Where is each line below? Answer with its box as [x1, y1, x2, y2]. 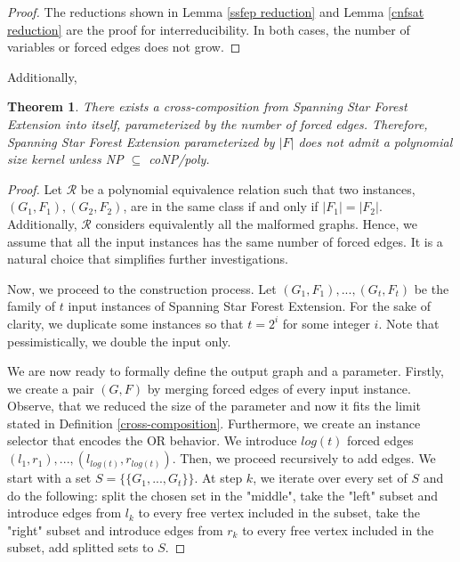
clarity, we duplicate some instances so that [7, 314, 244, 332]
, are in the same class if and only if [123, 197, 319, 216]
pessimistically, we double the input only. [7, 331, 231, 350]
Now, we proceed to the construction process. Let [7, 279, 277, 297]
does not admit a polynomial [298, 132, 453, 151]
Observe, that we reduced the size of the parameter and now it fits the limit [7, 396, 422, 415]
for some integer [282, 314, 370, 332]
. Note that [378, 314, 440, 332]
